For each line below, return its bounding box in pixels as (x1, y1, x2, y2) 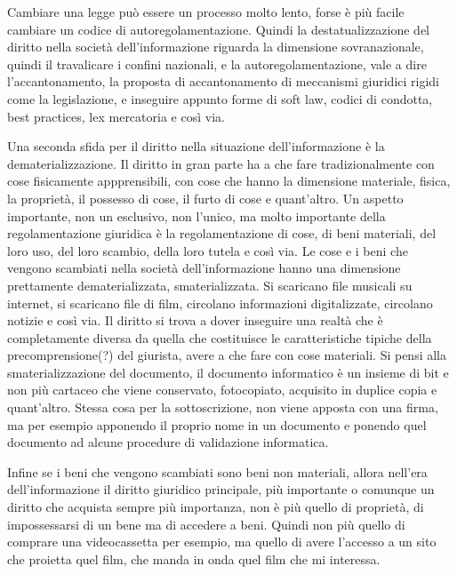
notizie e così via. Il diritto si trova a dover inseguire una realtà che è (7, 311, 383, 330)
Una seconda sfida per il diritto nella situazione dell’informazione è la (7, 137, 385, 155)
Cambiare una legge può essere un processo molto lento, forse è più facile (7, 3, 405, 20)
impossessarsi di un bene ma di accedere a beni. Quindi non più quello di (7, 514, 405, 533)
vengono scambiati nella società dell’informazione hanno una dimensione (7, 259, 401, 277)
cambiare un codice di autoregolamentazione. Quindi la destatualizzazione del (7, 20, 429, 38)
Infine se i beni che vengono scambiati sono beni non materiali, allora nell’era (7, 462, 428, 481)
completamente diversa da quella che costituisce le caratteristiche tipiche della (7, 328, 432, 347)
